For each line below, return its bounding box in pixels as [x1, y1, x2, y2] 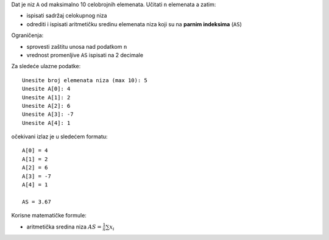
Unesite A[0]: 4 [22, 85, 71, 93]
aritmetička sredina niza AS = [26, 223, 102, 230]
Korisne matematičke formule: [11, 212, 87, 219]
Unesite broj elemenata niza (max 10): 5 [22, 77, 147, 83]
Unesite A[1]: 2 [22, 94, 71, 101]
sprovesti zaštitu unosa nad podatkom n [26, 43, 127, 50]
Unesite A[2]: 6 [22, 102, 71, 109]
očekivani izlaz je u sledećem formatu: [11, 133, 108, 140]
